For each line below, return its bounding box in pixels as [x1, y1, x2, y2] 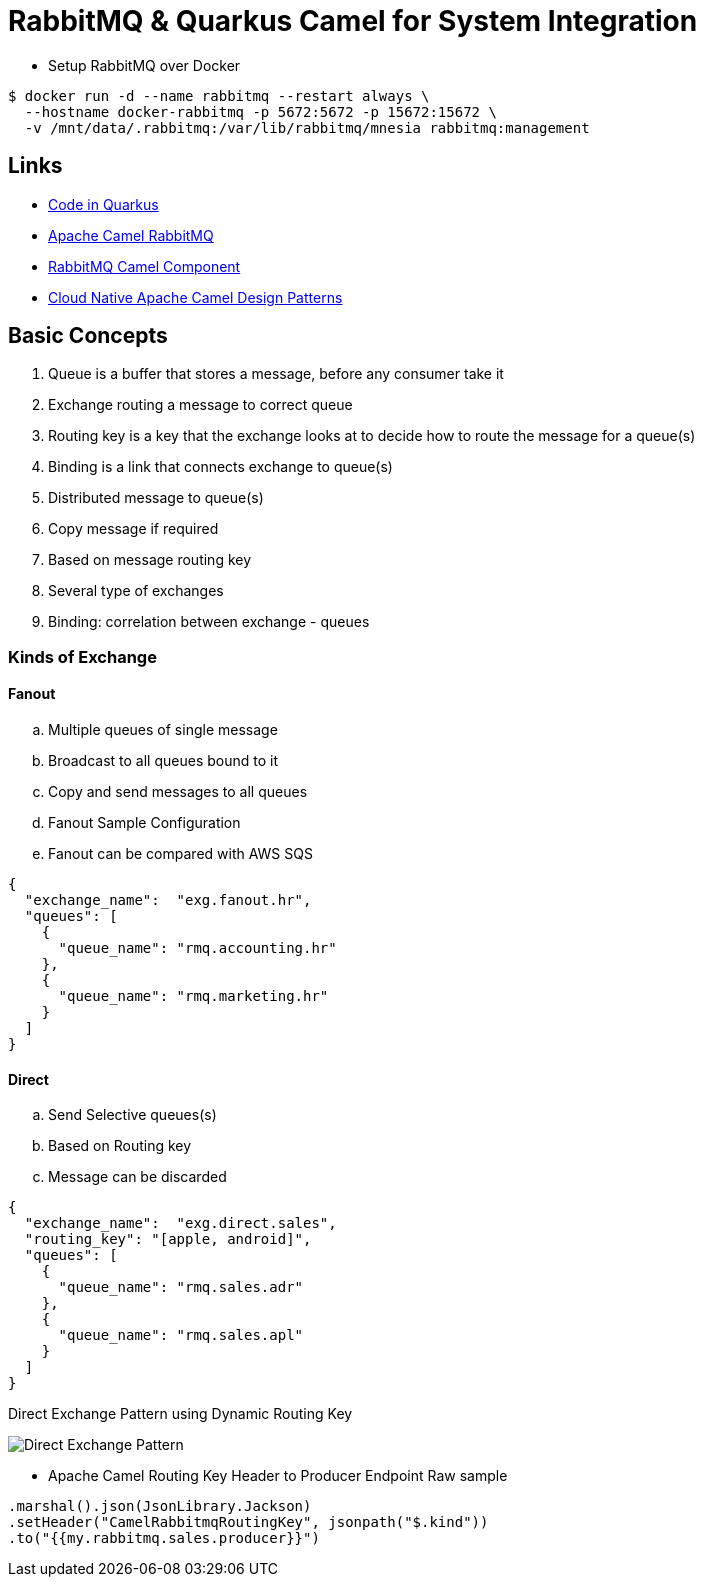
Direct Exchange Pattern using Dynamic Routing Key [8, 1405, 353, 1423]
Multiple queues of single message [48, 721, 278, 739]
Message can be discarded [48, 1168, 227, 1186]
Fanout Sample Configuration [48, 814, 241, 832]
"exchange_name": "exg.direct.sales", [24, 1215, 337, 1232]
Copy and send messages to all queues [48, 783, 308, 801]
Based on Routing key [48, 1137, 192, 1155]
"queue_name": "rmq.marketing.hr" [58, 988, 329, 1005]
